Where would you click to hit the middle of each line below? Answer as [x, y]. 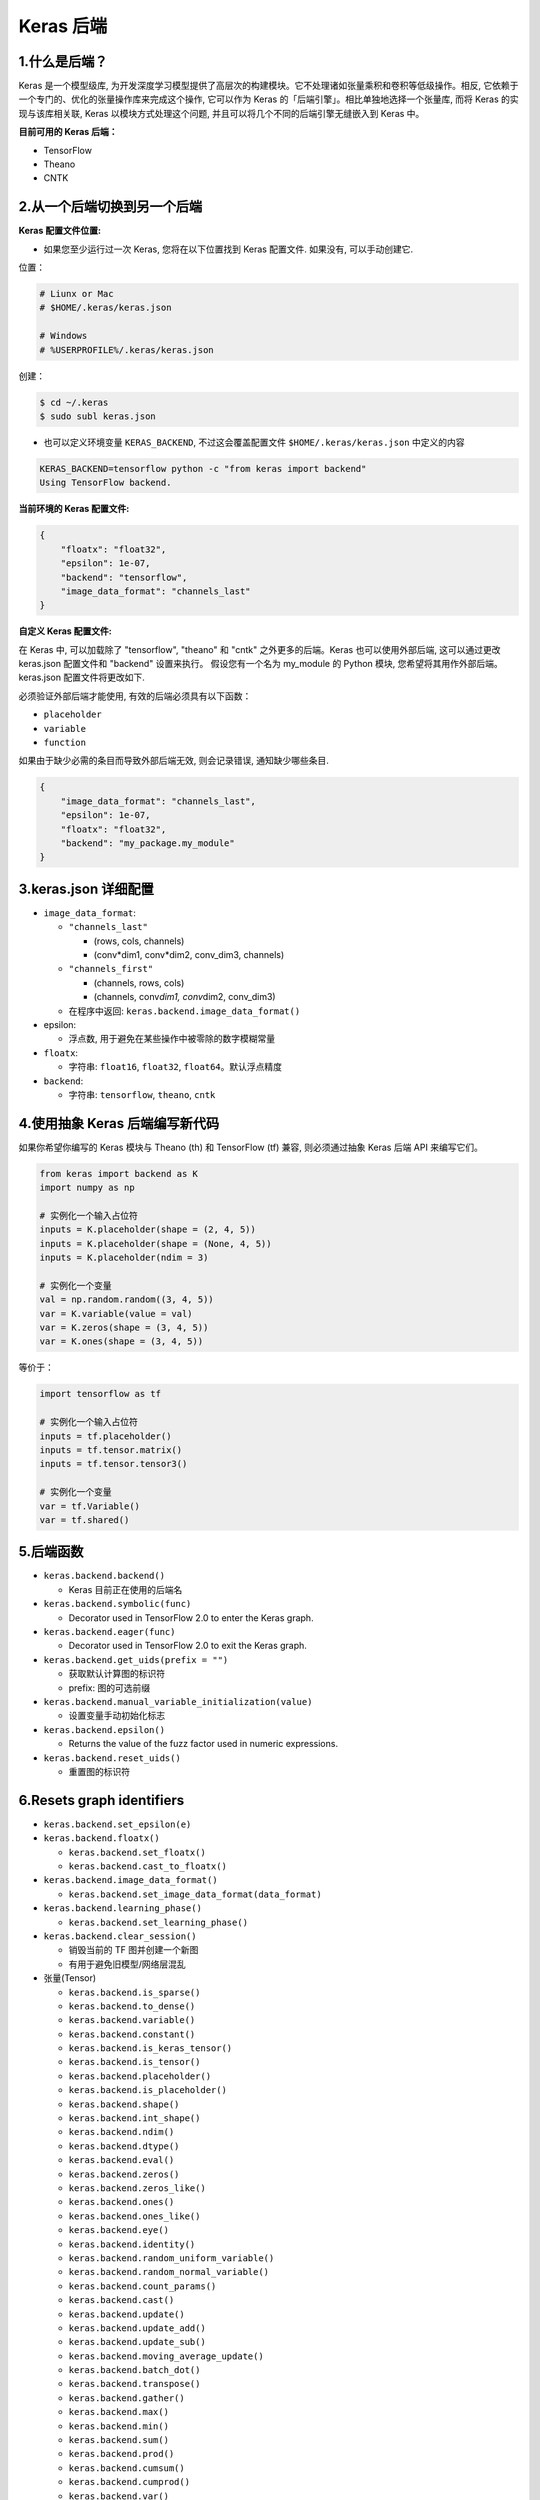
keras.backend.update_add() [137, 2328]
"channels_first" [111, 969]
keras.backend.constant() [132, 2034]
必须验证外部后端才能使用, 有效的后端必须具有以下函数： [135, 696]
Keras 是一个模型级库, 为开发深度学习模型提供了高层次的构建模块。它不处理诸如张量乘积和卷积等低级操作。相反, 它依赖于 [268, 86]
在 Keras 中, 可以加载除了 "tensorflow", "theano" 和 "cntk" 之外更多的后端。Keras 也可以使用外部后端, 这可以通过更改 [259, 649]
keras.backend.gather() [126, 2398]
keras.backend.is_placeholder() [147, 2090]
